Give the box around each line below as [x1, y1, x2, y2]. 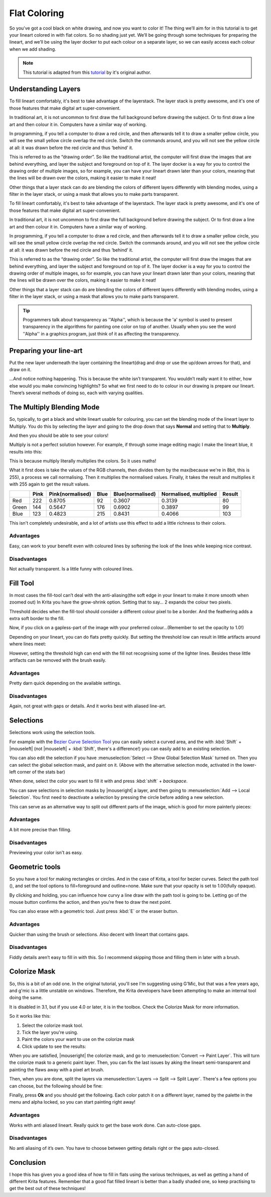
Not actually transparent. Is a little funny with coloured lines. [9, 565, 134, 572]
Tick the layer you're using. [22, 1029, 78, 1035]
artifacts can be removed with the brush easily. [9, 657, 106, 663]
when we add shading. [9, 46, 56, 52]
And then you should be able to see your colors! [9, 432, 109, 438]
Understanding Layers [9, 85, 81, 93]
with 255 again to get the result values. [9, 481, 90, 487]
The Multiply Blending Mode [9, 403, 100, 412]
